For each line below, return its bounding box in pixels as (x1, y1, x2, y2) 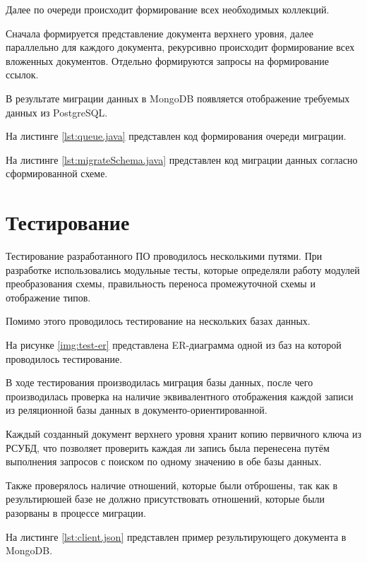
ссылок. (6, 67, 39, 82)
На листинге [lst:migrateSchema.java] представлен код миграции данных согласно (6, 152, 358, 167)
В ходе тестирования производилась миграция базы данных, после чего (6, 375, 313, 390)
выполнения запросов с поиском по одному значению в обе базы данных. (6, 454, 322, 469)
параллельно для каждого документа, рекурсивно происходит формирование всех (6, 40, 355, 54)
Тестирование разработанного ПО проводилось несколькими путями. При (6, 249, 323, 263)
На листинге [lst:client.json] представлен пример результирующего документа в (6, 529, 347, 544)
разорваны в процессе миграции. (6, 505, 146, 520)
